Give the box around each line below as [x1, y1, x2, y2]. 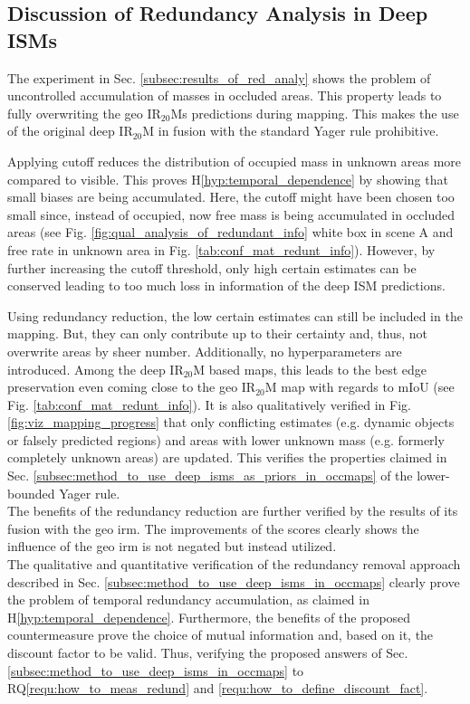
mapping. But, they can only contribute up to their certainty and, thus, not [7, 324, 428, 343]
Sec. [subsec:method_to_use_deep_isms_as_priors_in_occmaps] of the [7, 466, 413, 485]
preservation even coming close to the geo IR [7, 377, 256, 396]
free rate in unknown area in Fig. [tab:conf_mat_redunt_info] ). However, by [7, 240, 436, 259]
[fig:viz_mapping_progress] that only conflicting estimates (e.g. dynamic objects [7, 413, 455, 432]
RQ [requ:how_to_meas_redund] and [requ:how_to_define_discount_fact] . [7, 679, 428, 698]
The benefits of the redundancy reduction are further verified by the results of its [7, 501, 458, 520]
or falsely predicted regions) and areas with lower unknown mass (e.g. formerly [7, 430, 445, 449]
